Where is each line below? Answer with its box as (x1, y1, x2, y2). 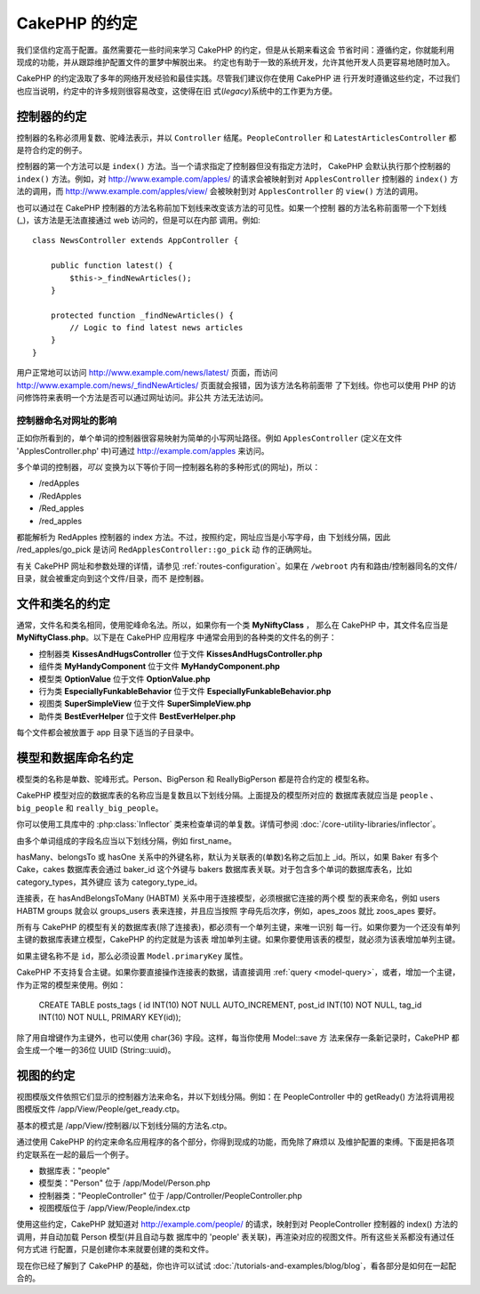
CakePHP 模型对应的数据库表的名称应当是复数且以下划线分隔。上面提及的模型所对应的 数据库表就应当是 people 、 (16, 790, 439, 801)
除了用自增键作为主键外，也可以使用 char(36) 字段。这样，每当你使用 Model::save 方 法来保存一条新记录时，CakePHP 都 (16, 1032, 460, 1043)
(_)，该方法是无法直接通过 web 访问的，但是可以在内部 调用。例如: (16, 214, 261, 225)
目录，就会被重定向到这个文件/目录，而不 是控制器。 (16, 573, 209, 584)
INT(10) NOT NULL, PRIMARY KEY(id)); (38, 1012, 181, 1023)
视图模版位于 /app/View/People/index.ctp (38, 1202, 190, 1214)
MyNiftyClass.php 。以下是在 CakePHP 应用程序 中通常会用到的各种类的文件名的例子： (16, 632, 337, 643)
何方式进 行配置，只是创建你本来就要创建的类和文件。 (16, 1244, 213, 1255)
